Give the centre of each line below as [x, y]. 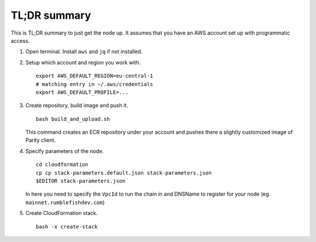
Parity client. [41, 140]
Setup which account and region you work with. [83, 62]
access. [20, 40]
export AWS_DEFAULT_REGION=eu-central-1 [95, 76]
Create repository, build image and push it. [77, 105]
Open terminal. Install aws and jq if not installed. [84, 52]
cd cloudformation [62, 165]
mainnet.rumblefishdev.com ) [65, 202]
